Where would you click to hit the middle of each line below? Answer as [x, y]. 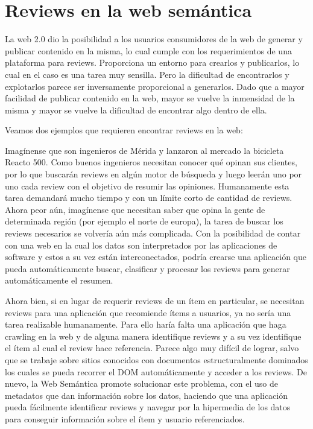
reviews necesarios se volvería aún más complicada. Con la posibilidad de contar [153, 233]
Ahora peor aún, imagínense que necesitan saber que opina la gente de [135, 209]
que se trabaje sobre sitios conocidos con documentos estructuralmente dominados [156, 359]
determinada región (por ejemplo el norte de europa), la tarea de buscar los [144, 221]
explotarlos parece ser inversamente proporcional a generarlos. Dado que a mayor [155, 86]
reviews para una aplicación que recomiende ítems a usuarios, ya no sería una [148, 312]
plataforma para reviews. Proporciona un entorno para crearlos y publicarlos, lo [152, 62]
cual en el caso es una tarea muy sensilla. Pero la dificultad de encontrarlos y [147, 74]
